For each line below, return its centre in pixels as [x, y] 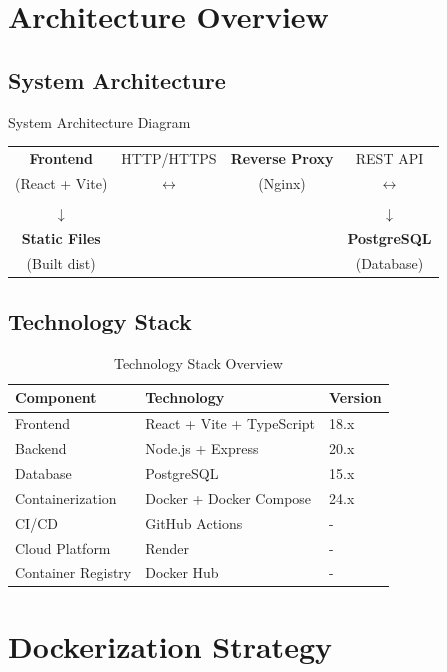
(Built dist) [61, 262]
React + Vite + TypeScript [230, 423]
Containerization [66, 497]
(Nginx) [282, 182]
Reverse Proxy [282, 157]
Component [56, 397]
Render [167, 547]
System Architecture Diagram [99, 121]
